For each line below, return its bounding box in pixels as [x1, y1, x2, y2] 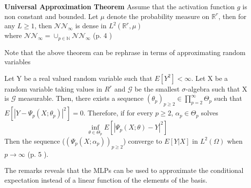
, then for [218, 11, 247, 21]
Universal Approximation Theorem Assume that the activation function [4, 1, 235, 11]
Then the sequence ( [4, 135, 65, 146]
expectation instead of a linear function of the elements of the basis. [4, 174, 208, 185]
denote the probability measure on [107, 11, 210, 21]
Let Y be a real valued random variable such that [4, 73, 153, 83]
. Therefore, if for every [83, 108, 153, 118]
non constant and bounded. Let [4, 11, 98, 21]
